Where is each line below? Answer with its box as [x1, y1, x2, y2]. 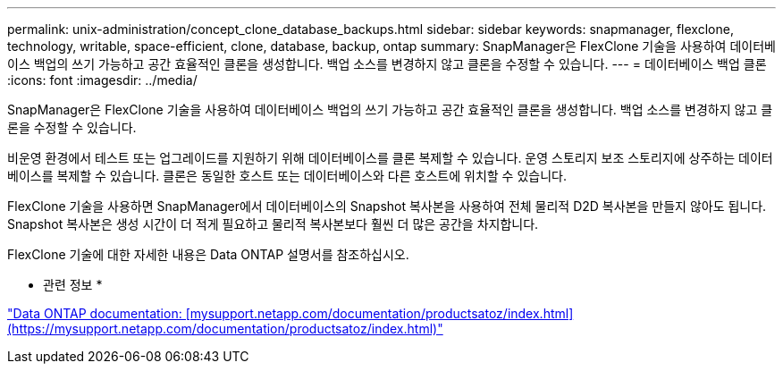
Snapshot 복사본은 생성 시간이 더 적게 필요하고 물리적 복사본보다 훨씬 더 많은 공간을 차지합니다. [7, 216, 539, 232]
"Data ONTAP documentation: [7, 306, 182, 321]
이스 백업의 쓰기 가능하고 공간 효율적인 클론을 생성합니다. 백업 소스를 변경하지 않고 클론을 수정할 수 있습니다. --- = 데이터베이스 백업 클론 [7, 56, 767, 72]
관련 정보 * [43, 277, 103, 292]
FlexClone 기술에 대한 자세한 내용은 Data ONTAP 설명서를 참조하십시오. [7, 247, 409, 262]
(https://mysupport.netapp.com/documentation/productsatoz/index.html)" [7, 321, 443, 336]
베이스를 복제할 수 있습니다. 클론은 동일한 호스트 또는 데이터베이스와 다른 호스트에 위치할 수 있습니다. [7, 168, 567, 183]
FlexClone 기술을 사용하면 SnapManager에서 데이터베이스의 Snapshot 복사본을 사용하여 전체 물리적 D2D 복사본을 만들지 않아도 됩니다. [7, 198, 767, 214]
